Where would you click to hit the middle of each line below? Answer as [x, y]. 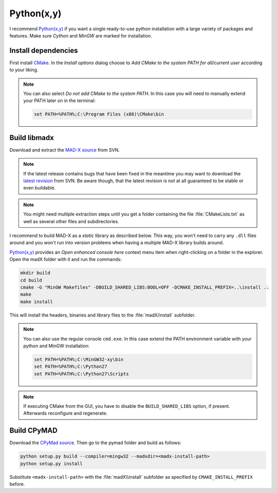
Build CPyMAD [33, 431]
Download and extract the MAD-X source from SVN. [65, 150]
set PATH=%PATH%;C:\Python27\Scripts [82, 374]
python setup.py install [52, 464]
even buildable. [39, 188]
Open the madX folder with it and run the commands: [66, 260]
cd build [31, 280]
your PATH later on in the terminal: [60, 101]
